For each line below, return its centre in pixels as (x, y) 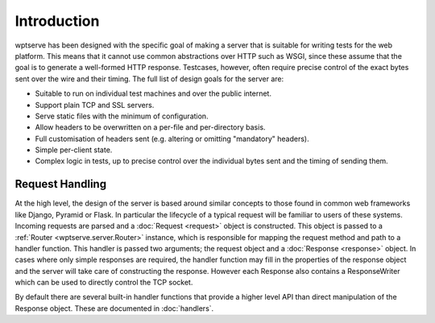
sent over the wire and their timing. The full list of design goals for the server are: (149, 79)
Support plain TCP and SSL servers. (95, 105)
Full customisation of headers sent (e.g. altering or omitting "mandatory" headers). (172, 139)
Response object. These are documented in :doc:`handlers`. (114, 308)
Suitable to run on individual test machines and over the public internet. (153, 93)
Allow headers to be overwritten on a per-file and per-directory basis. (150, 127)
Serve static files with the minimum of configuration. (122, 116)
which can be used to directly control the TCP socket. (104, 283)
